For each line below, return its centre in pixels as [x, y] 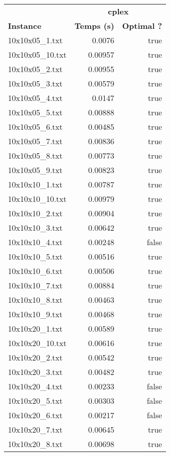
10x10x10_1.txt [35, 184]
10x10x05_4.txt [35, 98]
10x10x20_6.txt [35, 415]
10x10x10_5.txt [35, 256]
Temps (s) [94, 26]
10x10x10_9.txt [35, 314]
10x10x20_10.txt [37, 343]
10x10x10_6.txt [35, 271]
